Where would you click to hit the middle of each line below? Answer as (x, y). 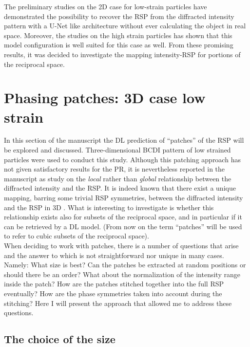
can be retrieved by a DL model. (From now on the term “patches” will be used (123, 226)
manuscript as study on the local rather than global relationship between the (118, 178)
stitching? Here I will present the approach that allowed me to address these (118, 303)
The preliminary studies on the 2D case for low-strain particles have (106, 6)
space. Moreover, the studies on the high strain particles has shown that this (118, 35)
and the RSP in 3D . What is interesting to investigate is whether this (109, 207)
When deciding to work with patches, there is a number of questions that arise (121, 245)
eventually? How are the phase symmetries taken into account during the (113, 293)
